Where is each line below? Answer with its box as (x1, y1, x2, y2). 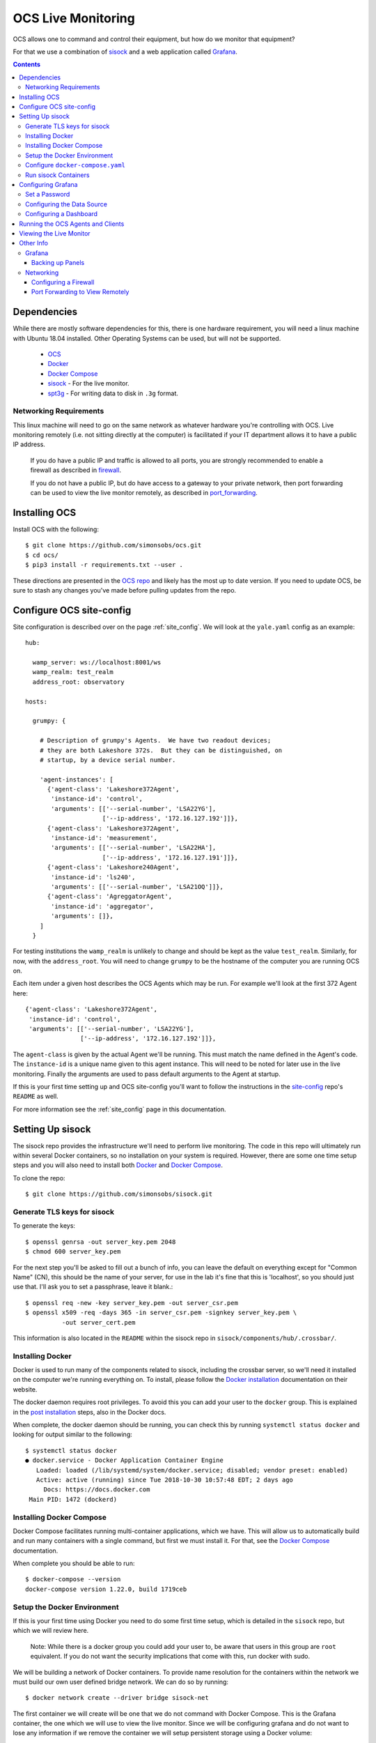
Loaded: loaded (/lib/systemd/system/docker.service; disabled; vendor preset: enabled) (36, 1466, 348, 1474)
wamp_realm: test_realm (32, 668, 114, 676)
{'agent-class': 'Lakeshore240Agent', (47, 863, 180, 871)
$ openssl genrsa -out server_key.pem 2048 (25, 1238, 176, 1246)
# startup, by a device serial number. (39, 756, 176, 763)
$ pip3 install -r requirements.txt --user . (25, 561, 184, 569)
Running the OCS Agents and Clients (19, 220, 125, 228)
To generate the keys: (13, 1221, 76, 1230)
